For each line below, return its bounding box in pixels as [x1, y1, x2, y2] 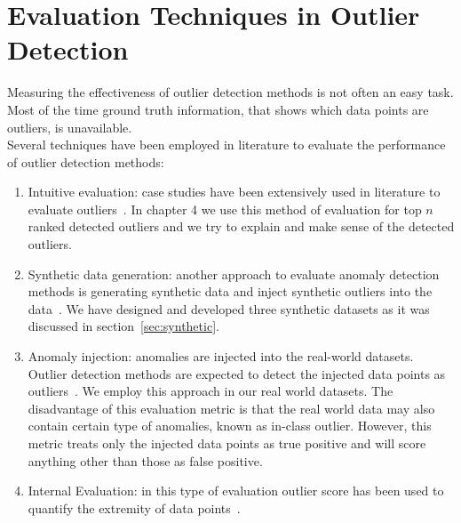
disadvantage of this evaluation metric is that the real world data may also [28, 398, 435, 417]
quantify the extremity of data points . [28, 498, 241, 517]
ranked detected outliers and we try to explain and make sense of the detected [28, 217, 455, 236]
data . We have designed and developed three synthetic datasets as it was [28, 299, 430, 318]
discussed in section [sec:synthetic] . [28, 317, 219, 335]
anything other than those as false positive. [28, 451, 263, 470]
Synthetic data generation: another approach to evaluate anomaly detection [28, 264, 440, 283]
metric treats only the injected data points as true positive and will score [28, 434, 426, 452]
